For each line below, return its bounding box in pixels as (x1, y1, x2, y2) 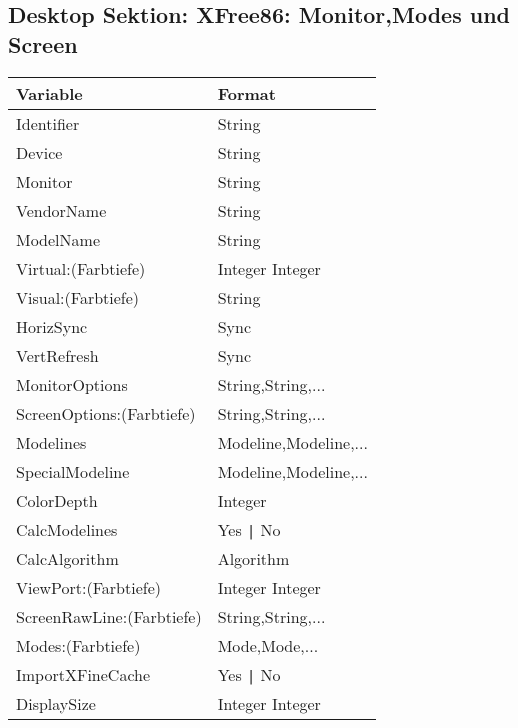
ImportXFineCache (16, 662, 151, 686)
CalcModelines (16, 517, 118, 541)
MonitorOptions (16, 372, 128, 396)
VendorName (16, 198, 107, 222)
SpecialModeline (16, 459, 130, 483)
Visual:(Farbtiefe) (16, 285, 140, 309)
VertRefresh (16, 343, 99, 367)
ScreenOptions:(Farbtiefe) (16, 401, 196, 425)
